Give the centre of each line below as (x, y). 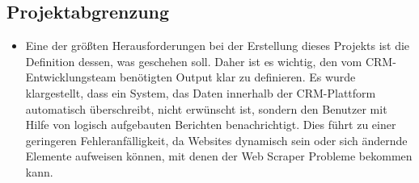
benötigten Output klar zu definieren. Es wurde (237, 77)
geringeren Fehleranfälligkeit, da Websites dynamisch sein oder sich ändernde (216, 140)
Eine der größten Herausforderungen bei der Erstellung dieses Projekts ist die (218, 46)
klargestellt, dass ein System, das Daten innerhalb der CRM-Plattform (201, 92)
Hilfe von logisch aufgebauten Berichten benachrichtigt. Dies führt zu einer (211, 125)
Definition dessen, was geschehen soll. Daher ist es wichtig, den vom (194, 61)
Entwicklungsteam (71, 77)
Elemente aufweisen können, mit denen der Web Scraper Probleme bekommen (219, 156)
